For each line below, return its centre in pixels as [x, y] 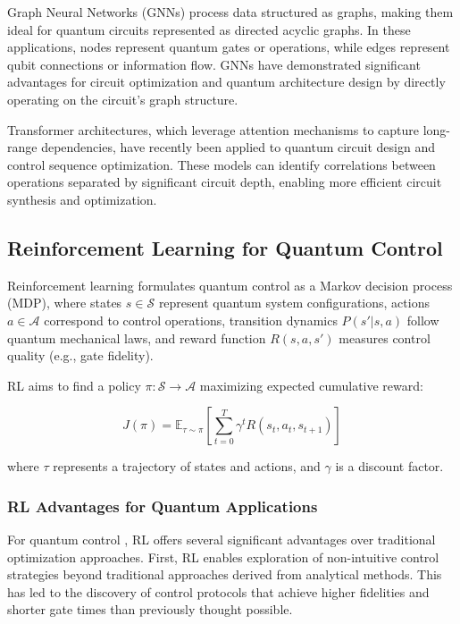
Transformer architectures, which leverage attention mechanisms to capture [213, 129]
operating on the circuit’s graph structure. [123, 99]
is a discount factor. [389, 466]
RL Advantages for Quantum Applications [163, 506]
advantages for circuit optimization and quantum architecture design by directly [226, 82]
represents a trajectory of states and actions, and [187, 466]
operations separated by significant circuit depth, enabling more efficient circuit [225, 182]
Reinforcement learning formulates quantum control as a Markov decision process [230, 285]
